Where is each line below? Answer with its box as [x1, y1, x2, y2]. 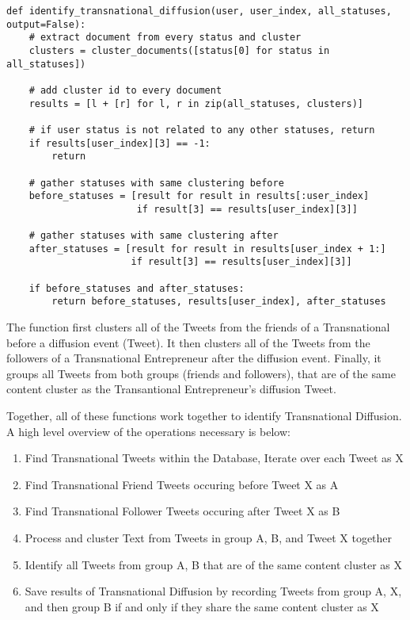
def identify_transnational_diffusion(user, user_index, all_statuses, [6, 6, 392, 17]
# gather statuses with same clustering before [28, 177, 284, 189]
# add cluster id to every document [28, 84, 222, 96]
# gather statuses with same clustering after [28, 230, 279, 242]
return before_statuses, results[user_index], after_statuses [51, 296, 386, 308]
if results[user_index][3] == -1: [28, 137, 211, 149]
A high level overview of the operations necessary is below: [6, 423, 290, 439]
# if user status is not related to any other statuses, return [28, 124, 375, 136]
